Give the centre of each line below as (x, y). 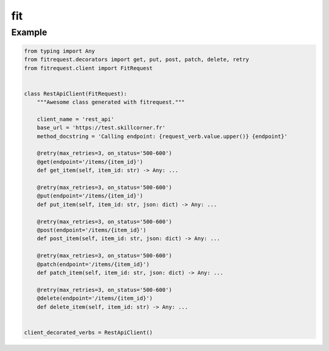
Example (29, 32)
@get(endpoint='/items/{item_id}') (90, 162)
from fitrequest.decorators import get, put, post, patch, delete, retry (136, 60)
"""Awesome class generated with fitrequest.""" (111, 102)
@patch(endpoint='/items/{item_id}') (93, 264)
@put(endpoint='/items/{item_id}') (90, 196)
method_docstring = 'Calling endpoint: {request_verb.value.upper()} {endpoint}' (162, 136)
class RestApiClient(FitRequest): (76, 94)
